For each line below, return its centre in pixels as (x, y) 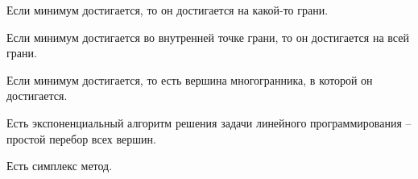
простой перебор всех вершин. (81, 138)
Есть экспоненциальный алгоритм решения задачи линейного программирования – (209, 122)
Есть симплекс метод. (60, 166)
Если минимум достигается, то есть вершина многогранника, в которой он (190, 79)
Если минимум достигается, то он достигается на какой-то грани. (168, 10)
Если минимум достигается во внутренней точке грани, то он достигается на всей (208, 37)
